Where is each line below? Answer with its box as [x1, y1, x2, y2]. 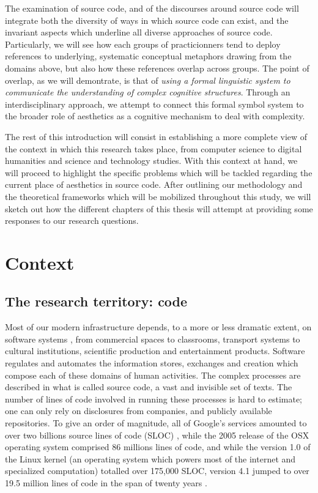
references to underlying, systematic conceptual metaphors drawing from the [5, 50, 292, 62]
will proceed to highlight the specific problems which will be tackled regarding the [5, 166, 312, 179]
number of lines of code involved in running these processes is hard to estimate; [5, 392, 303, 405]
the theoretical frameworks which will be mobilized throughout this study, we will [5, 190, 311, 202]
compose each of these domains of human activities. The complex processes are [5, 368, 301, 381]
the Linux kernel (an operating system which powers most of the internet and [5, 452, 296, 465]
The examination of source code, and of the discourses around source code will [5, 2, 299, 14]
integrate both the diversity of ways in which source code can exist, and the [5, 13, 289, 26]
